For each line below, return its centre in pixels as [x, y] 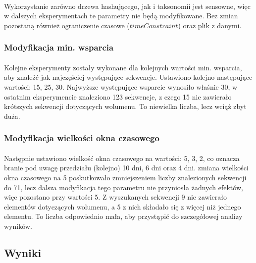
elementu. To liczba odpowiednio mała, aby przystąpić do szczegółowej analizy [123, 216]
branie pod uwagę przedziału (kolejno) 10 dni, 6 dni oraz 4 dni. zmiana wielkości [126, 168]
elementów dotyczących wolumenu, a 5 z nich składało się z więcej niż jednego [123, 206]
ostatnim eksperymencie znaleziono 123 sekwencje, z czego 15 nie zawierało [118, 96]
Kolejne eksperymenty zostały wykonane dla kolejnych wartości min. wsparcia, [123, 67]
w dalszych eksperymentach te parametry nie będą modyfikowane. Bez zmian [121, 16]
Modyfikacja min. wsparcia [59, 47]
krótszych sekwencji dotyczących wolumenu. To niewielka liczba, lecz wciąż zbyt [125, 106]
